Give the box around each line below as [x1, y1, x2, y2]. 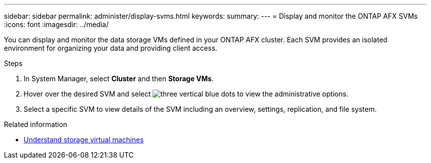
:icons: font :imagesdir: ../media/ [4, 20, 109, 29]
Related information [4, 120, 67, 129]
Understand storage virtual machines [24, 135, 144, 144]
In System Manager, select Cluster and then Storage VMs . [24, 74, 214, 83]
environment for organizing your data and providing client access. [4, 44, 217, 52]
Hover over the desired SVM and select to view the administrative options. [24, 90, 348, 98]
